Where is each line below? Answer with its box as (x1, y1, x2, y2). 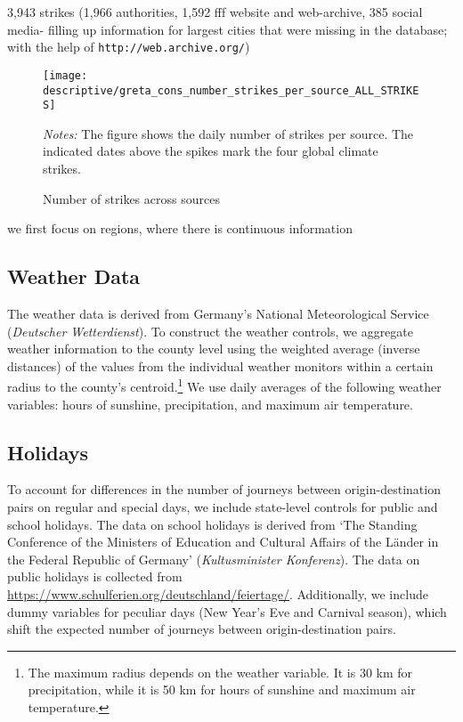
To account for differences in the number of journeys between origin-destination (7, 480, 441, 499)
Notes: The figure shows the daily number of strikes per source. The (43, 124, 414, 142)
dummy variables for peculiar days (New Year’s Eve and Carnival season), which (7, 602, 447, 621)
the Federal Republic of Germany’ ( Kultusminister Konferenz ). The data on (7, 549, 420, 568)
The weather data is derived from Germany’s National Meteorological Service (7, 304, 429, 322)
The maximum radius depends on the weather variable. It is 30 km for (28, 662, 413, 681)
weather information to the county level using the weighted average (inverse (7, 339, 420, 358)
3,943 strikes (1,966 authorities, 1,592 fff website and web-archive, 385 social (7, 3, 423, 20)
